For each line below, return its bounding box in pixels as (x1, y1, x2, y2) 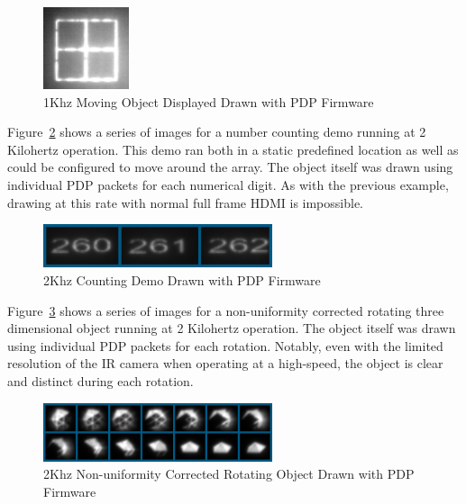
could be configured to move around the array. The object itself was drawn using (7, 157, 453, 176)
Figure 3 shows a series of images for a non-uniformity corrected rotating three (7, 301, 444, 319)
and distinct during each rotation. (7, 371, 194, 390)
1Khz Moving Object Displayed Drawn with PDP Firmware (43, 92, 374, 111)
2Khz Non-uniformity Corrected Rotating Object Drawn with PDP (43, 464, 415, 483)
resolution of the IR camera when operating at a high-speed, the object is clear (7, 354, 443, 373)
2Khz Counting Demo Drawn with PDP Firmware (43, 271, 321, 290)
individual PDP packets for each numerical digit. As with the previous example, (7, 175, 449, 193)
